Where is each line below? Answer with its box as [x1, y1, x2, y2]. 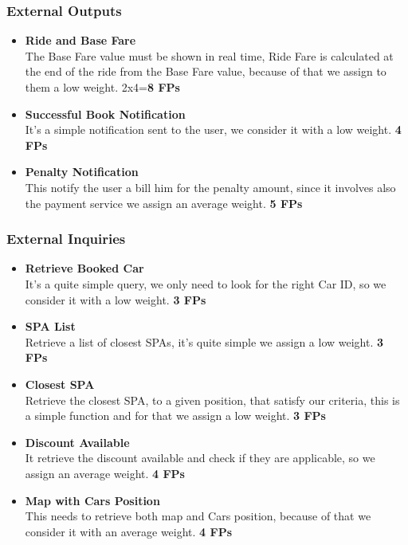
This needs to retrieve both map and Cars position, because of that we [25, 508, 371, 524]
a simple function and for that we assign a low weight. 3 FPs [25, 407, 326, 424]
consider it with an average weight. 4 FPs [25, 523, 233, 539]
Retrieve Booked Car [25, 260, 144, 276]
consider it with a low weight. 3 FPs [25, 291, 206, 308]
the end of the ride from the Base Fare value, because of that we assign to [25, 63, 386, 80]
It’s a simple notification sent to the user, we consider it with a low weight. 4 [25, 121, 402, 138]
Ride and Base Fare [25, 32, 136, 49]
